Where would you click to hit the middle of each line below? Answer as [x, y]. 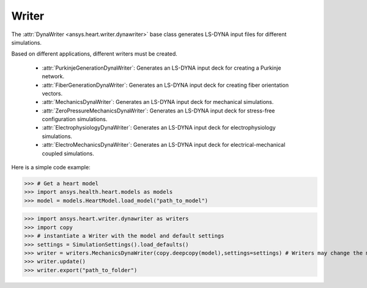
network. [53, 76]
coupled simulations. [68, 153]
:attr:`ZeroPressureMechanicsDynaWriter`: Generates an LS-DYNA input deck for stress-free [158, 111]
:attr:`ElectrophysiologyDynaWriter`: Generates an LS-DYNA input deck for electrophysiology [159, 128]
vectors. [52, 93]
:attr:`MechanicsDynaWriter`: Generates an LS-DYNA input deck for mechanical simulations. [158, 102]
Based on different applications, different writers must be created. [94, 54]
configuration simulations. [75, 119]
